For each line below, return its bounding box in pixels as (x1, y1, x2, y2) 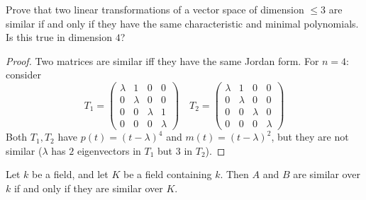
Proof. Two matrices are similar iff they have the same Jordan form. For (6, 53, 319, 68)
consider (6, 67, 41, 82)
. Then (220, 167, 249, 182)
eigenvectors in (77, 143, 141, 158)
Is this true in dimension (6, 30, 112, 45)
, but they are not (271, 129, 349, 144)
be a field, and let (32, 167, 109, 182)
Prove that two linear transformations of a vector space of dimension (6, 2, 304, 16)
